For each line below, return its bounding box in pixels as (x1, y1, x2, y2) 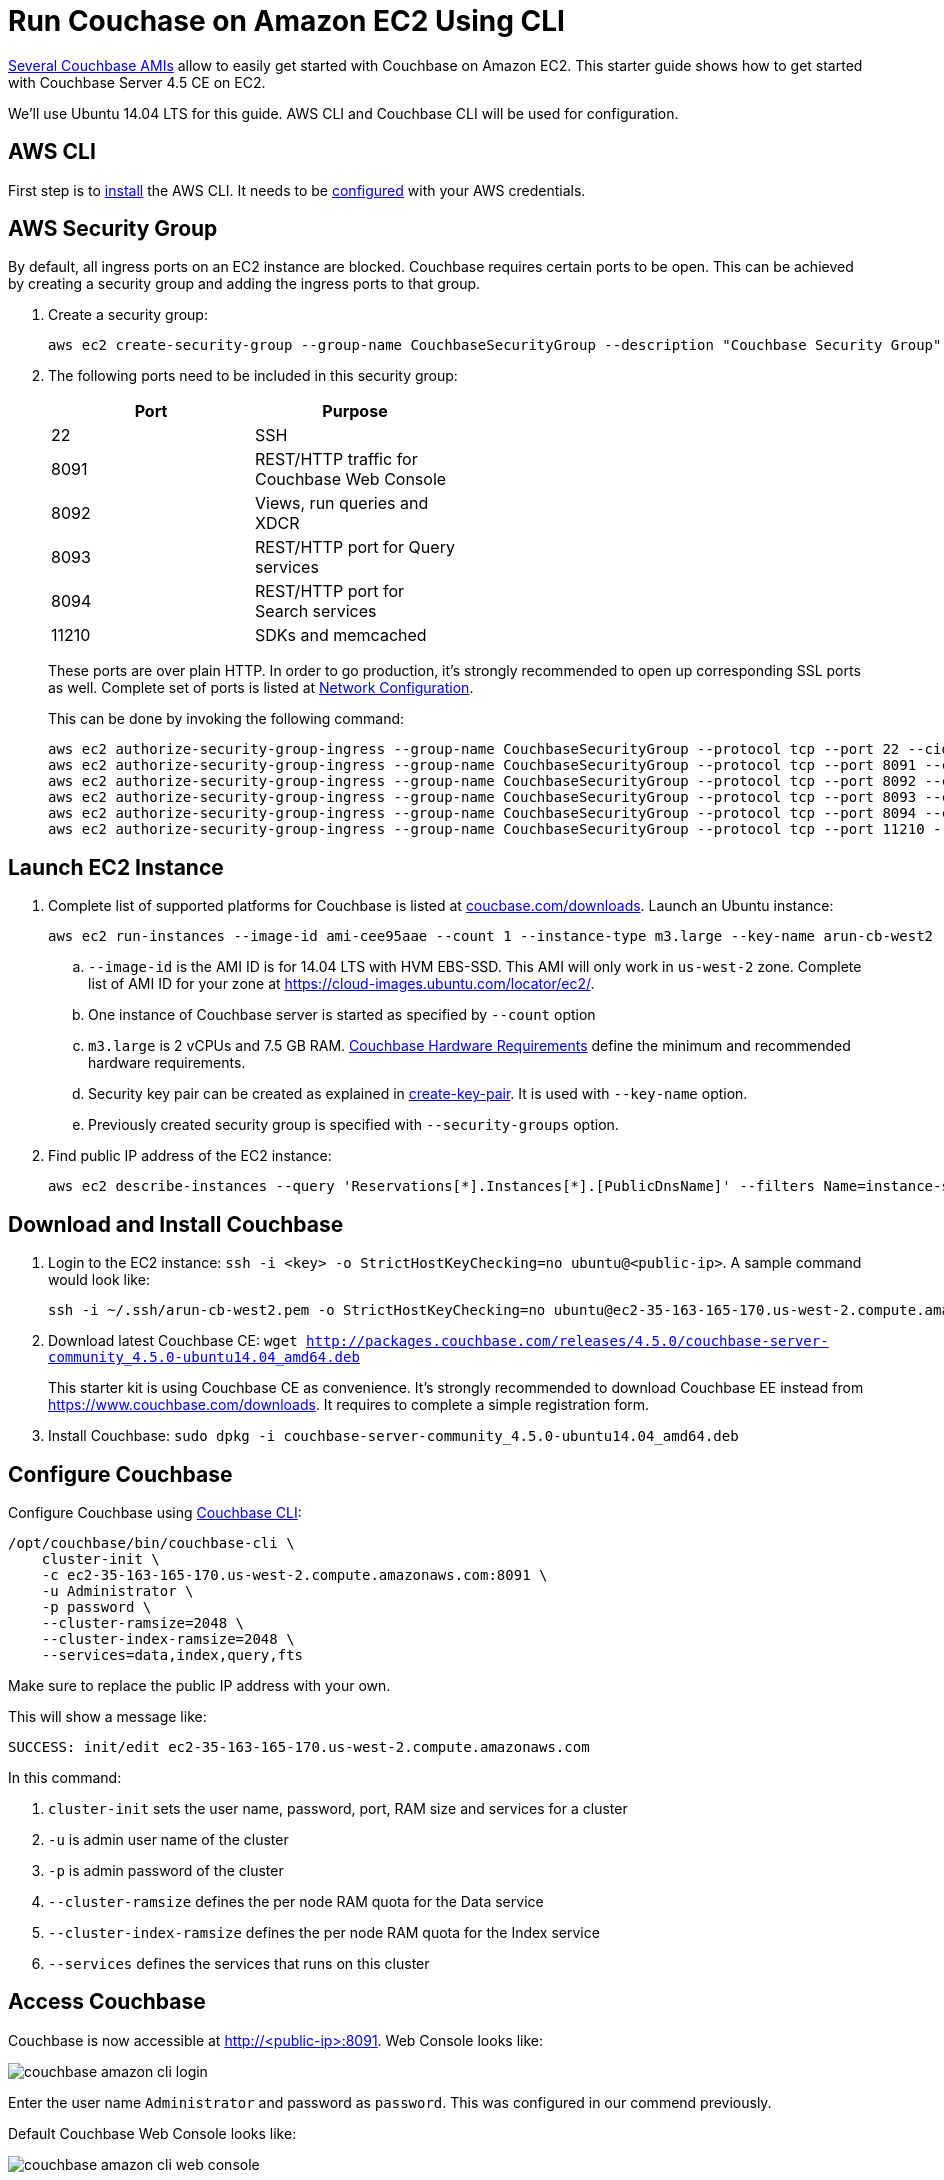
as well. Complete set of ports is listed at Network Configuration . (48, 679, 474, 697)
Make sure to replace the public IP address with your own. (8, 1676, 391, 1694)
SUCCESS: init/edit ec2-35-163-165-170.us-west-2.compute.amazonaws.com (8, 1738, 590, 1755)
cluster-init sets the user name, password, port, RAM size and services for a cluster (48, 1799, 628, 1817)
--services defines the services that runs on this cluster (48, 1954, 430, 1972)
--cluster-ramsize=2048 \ (41, 1614, 245, 1631)
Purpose (322, 401, 388, 422)
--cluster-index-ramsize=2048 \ (41, 1630, 295, 1647)
